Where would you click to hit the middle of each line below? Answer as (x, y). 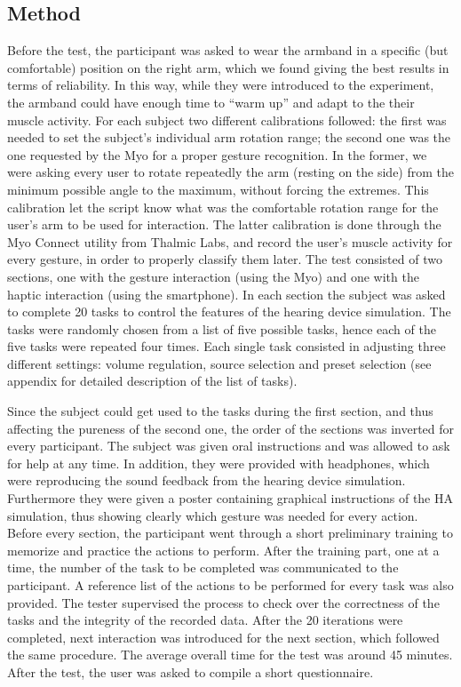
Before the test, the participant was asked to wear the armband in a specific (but (228, 50)
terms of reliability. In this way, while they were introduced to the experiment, (221, 85)
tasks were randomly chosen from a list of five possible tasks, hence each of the (222, 328)
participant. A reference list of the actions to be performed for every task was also (230, 585)
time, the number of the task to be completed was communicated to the (203, 567)
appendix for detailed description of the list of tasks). (152, 381)
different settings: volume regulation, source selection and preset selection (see (219, 363)
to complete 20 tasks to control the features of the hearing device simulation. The (229, 312)
